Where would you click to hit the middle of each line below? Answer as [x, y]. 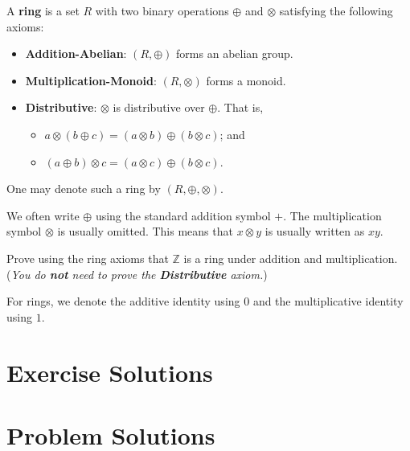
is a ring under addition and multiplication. [291, 258]
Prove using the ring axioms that [88, 258]
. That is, [240, 107]
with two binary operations [162, 10]
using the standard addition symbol [183, 215]
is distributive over [159, 107]
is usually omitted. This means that [145, 231]
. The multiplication [332, 215]
